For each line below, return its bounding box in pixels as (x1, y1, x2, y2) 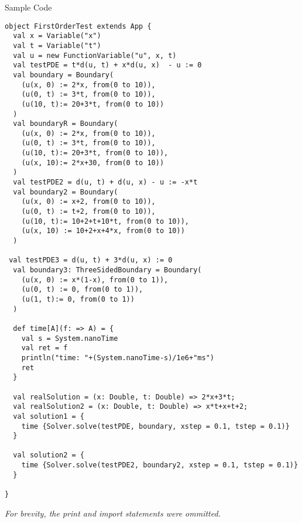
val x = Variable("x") (13, 32, 101, 40)
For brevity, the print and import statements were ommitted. (5, 507, 221, 519)
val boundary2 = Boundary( (13, 187, 118, 196)
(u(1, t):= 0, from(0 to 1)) (21, 295, 135, 303)
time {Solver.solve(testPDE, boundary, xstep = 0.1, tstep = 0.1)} (21, 422, 290, 430)
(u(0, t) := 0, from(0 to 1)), (21, 285, 143, 294)
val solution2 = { (13, 451, 85, 460)
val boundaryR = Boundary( (13, 119, 118, 128)
